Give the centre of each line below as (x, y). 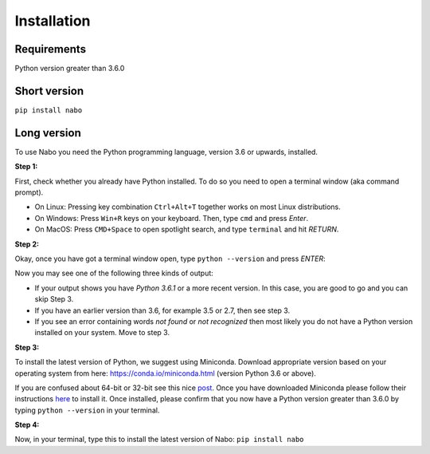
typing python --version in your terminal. (87, 410)
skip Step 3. (54, 299)
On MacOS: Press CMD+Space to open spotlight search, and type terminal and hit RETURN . (187, 229)
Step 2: (27, 244)
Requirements (51, 49)
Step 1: (26, 167)
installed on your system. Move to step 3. (102, 333)
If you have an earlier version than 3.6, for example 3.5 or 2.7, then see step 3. (162, 310)
